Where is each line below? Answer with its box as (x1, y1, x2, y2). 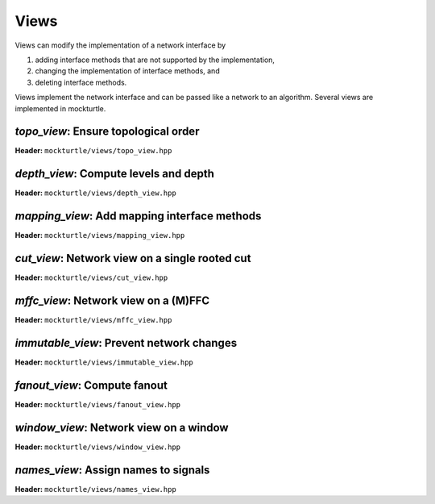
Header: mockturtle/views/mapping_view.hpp (14, 231, 185, 240)
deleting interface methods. (35, 77, 127, 87)
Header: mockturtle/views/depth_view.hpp (14, 188, 176, 198)
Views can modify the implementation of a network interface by (14, 40, 226, 50)
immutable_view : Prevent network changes (14, 335, 238, 350)
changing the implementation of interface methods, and (35, 66, 221, 76)
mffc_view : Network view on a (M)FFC (14, 294, 210, 307)
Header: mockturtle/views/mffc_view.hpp (14, 315, 172, 325)
